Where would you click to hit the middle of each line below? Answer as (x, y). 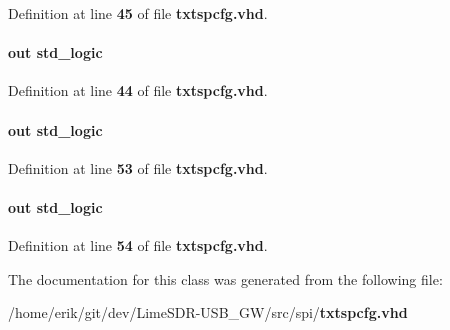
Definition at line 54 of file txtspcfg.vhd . (138, 245)
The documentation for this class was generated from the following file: (225, 278)
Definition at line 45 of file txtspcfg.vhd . (138, 13)
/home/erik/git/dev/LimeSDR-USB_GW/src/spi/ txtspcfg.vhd (208, 312)
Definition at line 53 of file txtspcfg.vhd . (138, 167)
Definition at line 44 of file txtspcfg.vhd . (138, 90)
